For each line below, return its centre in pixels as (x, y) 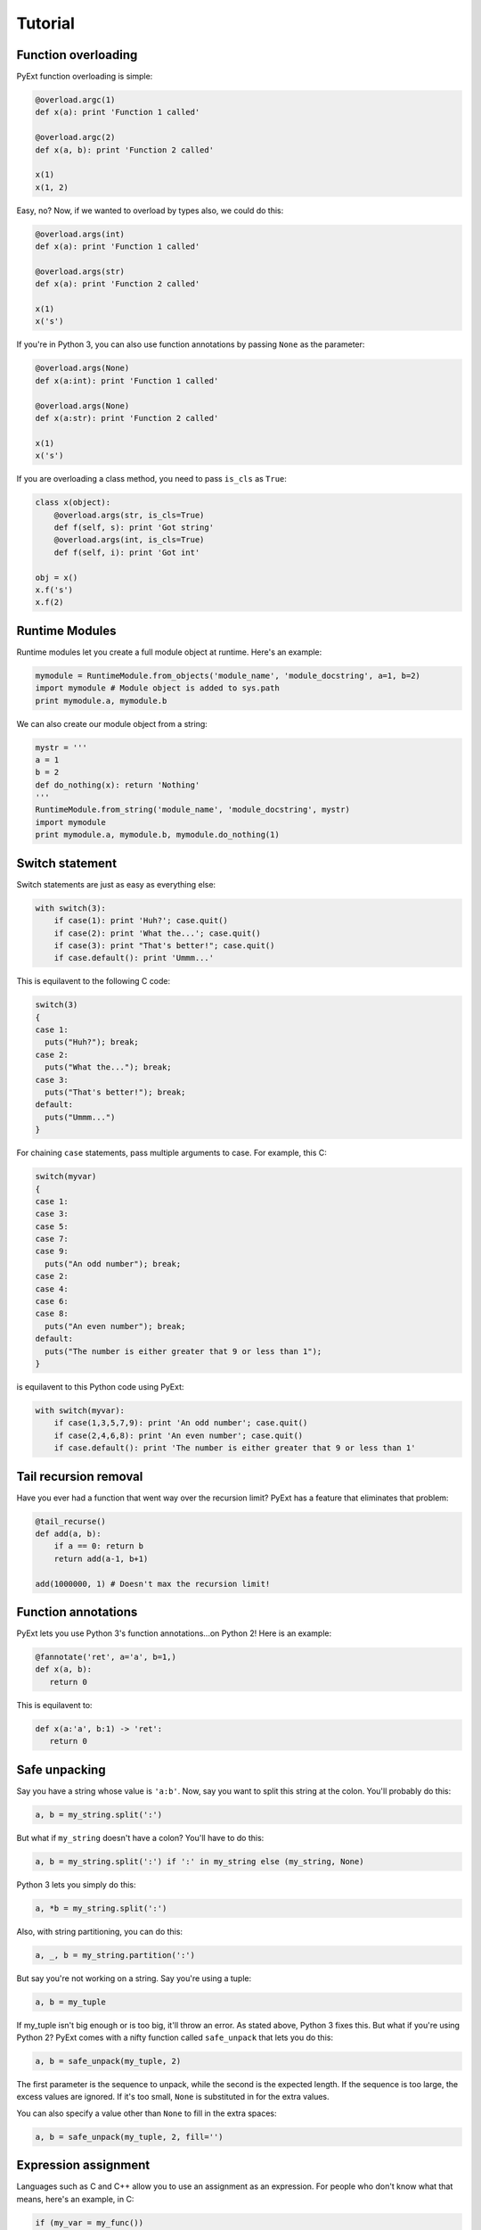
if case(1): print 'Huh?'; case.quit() (141, 921)
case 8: (52, 1314)
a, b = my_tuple (71, 2002)
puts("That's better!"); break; (115, 1092)
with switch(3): (71, 908)
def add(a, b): (68, 1534)
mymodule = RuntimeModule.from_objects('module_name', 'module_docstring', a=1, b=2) (228, 675)
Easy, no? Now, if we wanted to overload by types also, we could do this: (150, 211)
